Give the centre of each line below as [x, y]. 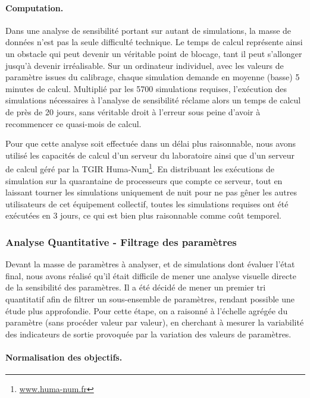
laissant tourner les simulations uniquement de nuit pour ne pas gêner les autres [151, 192]
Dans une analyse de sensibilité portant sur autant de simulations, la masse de [148, 30]
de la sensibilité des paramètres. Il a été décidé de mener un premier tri [136, 287]
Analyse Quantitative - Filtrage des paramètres [121, 241]
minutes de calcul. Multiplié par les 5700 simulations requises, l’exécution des [146, 88]
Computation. [35, 7]
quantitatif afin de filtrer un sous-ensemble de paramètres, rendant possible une [150, 298]
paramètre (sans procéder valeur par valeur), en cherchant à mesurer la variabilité [155, 322]
